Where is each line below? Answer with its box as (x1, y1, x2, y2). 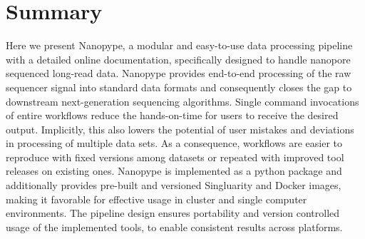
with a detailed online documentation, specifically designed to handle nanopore (6, 51, 351, 66)
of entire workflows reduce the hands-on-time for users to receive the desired (6, 108, 339, 123)
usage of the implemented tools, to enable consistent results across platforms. (6, 219, 343, 234)
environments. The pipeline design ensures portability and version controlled (6, 205, 340, 220)
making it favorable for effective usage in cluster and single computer (6, 191, 307, 206)
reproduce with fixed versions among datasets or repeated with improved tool (6, 149, 344, 164)
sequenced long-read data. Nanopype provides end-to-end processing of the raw (6, 66, 351, 81)
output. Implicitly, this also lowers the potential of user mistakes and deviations (6, 121, 354, 136)
